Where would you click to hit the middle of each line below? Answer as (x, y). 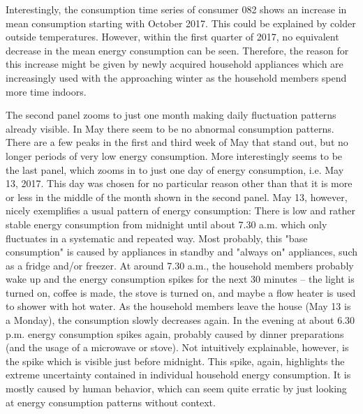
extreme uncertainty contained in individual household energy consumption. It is (178, 375)
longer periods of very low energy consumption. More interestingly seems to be (174, 155)
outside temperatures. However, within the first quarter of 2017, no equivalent (172, 37)
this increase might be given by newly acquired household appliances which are (175, 64)
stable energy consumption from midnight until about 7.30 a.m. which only (166, 224)
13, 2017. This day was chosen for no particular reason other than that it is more (179, 183)
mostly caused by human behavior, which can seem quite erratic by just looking (176, 389)
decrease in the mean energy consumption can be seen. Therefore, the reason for (177, 50)
